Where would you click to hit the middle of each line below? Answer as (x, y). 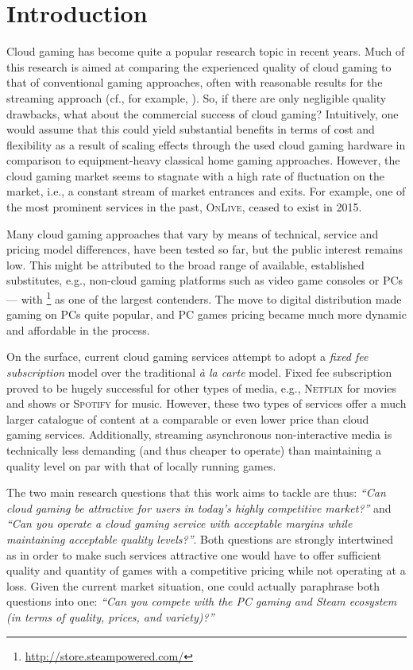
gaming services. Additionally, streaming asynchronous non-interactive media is (199, 434)
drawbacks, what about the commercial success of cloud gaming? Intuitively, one (203, 113)
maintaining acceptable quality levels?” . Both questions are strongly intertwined (200, 539)
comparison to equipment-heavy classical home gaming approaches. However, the (203, 160)
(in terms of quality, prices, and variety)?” (110, 616)
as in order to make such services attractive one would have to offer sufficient (194, 554)
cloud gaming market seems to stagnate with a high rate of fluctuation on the (195, 175)
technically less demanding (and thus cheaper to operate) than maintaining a (194, 450)
